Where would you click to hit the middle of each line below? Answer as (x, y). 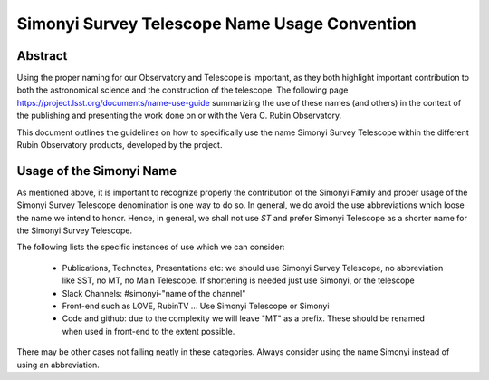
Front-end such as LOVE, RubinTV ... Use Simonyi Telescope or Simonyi (196, 306)
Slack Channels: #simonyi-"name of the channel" (154, 293)
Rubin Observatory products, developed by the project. (120, 145)
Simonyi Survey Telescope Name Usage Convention (216, 24)
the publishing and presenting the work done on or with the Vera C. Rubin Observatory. (179, 116)
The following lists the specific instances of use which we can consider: (151, 247)
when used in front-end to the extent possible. (149, 331)
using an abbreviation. (58, 365)
